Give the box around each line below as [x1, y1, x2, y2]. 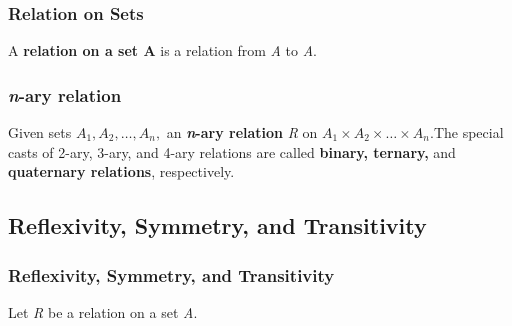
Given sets [8, 122, 72, 143]
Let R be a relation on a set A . [8, 301, 198, 322]
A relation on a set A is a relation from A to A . [8, 40, 318, 61]
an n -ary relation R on [166, 122, 318, 143]
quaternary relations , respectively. [8, 161, 235, 182]
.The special [430, 122, 504, 143]
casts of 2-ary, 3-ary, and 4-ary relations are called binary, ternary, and [8, 141, 456, 162]
